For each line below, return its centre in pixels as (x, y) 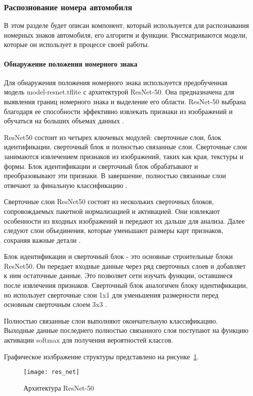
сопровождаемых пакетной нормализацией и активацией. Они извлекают (112, 211)
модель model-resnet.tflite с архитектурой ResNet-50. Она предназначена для (119, 92)
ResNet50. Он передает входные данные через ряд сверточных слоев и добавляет (125, 266)
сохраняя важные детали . (42, 240)
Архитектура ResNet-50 (59, 387)
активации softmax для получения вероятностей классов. (89, 340)
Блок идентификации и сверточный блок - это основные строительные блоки (118, 256)
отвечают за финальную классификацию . (66, 185)
